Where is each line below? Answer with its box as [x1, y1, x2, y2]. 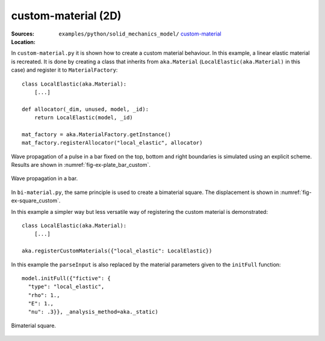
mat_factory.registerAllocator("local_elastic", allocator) [22, 139, 203, 146]
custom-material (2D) [11, 9, 122, 22]
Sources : [11, 30, 34, 37]
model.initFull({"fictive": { [22, 275, 111, 281]
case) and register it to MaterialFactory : [11, 66, 118, 74]
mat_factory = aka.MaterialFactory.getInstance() [22, 131, 172, 138]
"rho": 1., [28, 292, 60, 298]
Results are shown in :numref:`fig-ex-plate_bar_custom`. [11, 161, 150, 169]
